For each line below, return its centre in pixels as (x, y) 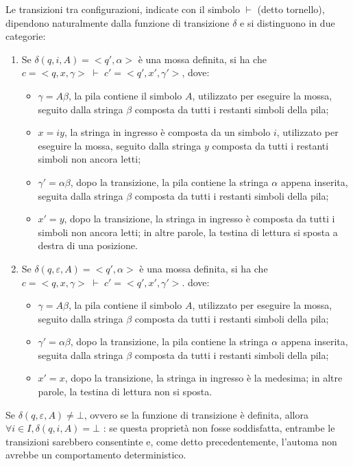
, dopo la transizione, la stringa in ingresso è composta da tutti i (199, 219)
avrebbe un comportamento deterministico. (96, 455)
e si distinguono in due (288, 22)
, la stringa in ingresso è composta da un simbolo (167, 132)
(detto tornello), (291, 9)
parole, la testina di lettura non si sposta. (125, 392)
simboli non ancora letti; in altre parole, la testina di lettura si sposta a (188, 232)
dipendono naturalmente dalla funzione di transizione (118, 22)
